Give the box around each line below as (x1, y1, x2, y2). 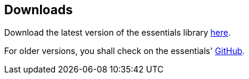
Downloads (4, 2, 73, 17)
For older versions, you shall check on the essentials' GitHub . (4, 46, 245, 56)
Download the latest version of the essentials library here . (4, 27, 231, 38)
